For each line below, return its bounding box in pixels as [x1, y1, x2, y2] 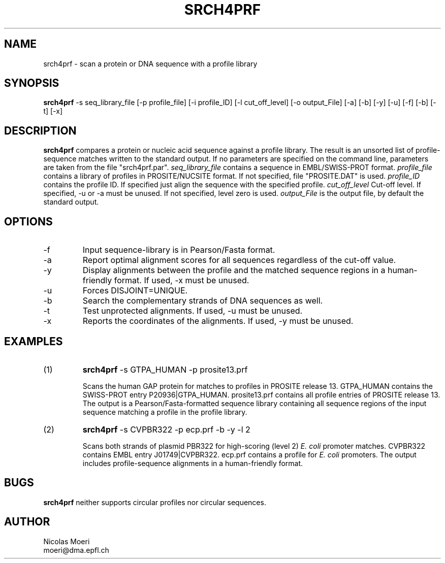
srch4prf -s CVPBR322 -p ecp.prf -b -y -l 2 [82, 424, 250, 435]
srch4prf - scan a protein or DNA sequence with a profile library [43, 59, 258, 68]
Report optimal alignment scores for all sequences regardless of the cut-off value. [82, 255, 396, 266]
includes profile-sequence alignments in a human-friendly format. [82, 458, 303, 468]
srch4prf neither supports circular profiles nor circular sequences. [43, 498, 266, 507]
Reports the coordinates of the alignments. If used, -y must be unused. [82, 316, 354, 326]
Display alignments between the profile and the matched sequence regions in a [82, 265, 386, 276]
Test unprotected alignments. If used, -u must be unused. [82, 306, 303, 316]
